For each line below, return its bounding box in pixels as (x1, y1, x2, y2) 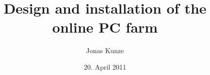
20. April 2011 (84, 61, 126, 72)
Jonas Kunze (86, 45, 124, 56)
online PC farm (52, 17, 158, 37)
